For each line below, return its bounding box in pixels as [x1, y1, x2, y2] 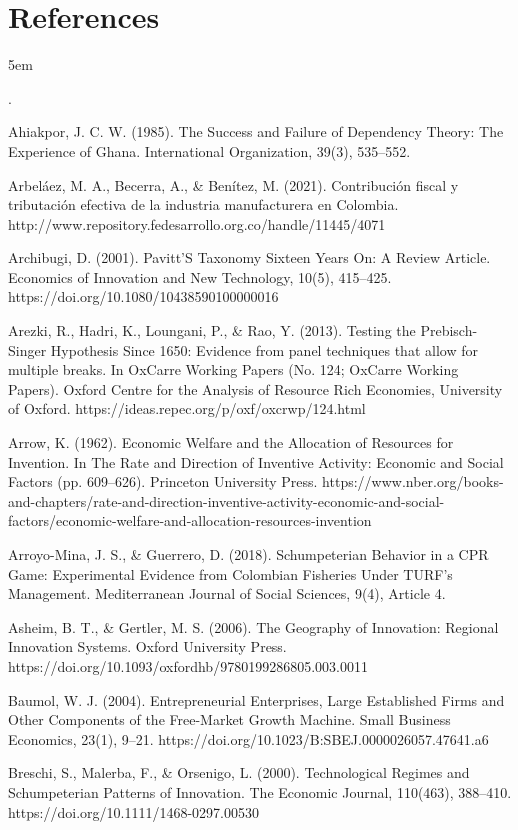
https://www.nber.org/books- [322, 471, 504, 492]
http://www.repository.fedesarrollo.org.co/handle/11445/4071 [8, 213, 386, 234]
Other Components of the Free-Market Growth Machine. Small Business [8, 709, 451, 730]
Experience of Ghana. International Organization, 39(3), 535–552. [8, 140, 411, 161]
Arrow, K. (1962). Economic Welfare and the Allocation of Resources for [8, 432, 454, 453]
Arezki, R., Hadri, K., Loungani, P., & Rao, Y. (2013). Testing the [8, 320, 416, 341]
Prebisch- [420, 320, 478, 341]
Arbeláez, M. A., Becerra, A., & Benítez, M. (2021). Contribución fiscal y [8, 174, 459, 195]
